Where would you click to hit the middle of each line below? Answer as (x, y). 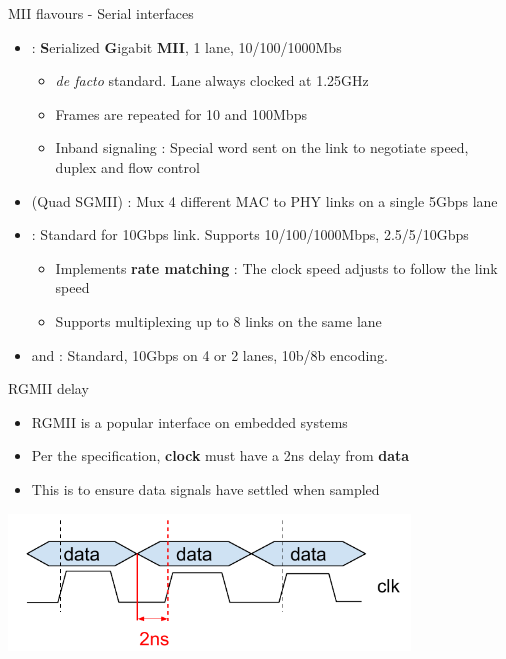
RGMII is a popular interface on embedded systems (189, 421)
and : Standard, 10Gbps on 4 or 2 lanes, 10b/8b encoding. (210, 354)
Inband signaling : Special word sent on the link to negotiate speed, (262, 147)
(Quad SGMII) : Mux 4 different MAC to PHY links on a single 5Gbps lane (264, 200)
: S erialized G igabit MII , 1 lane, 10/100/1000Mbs (186, 46)
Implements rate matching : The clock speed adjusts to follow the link (276, 267)
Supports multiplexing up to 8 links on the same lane (218, 320)
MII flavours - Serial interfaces (101, 13)
